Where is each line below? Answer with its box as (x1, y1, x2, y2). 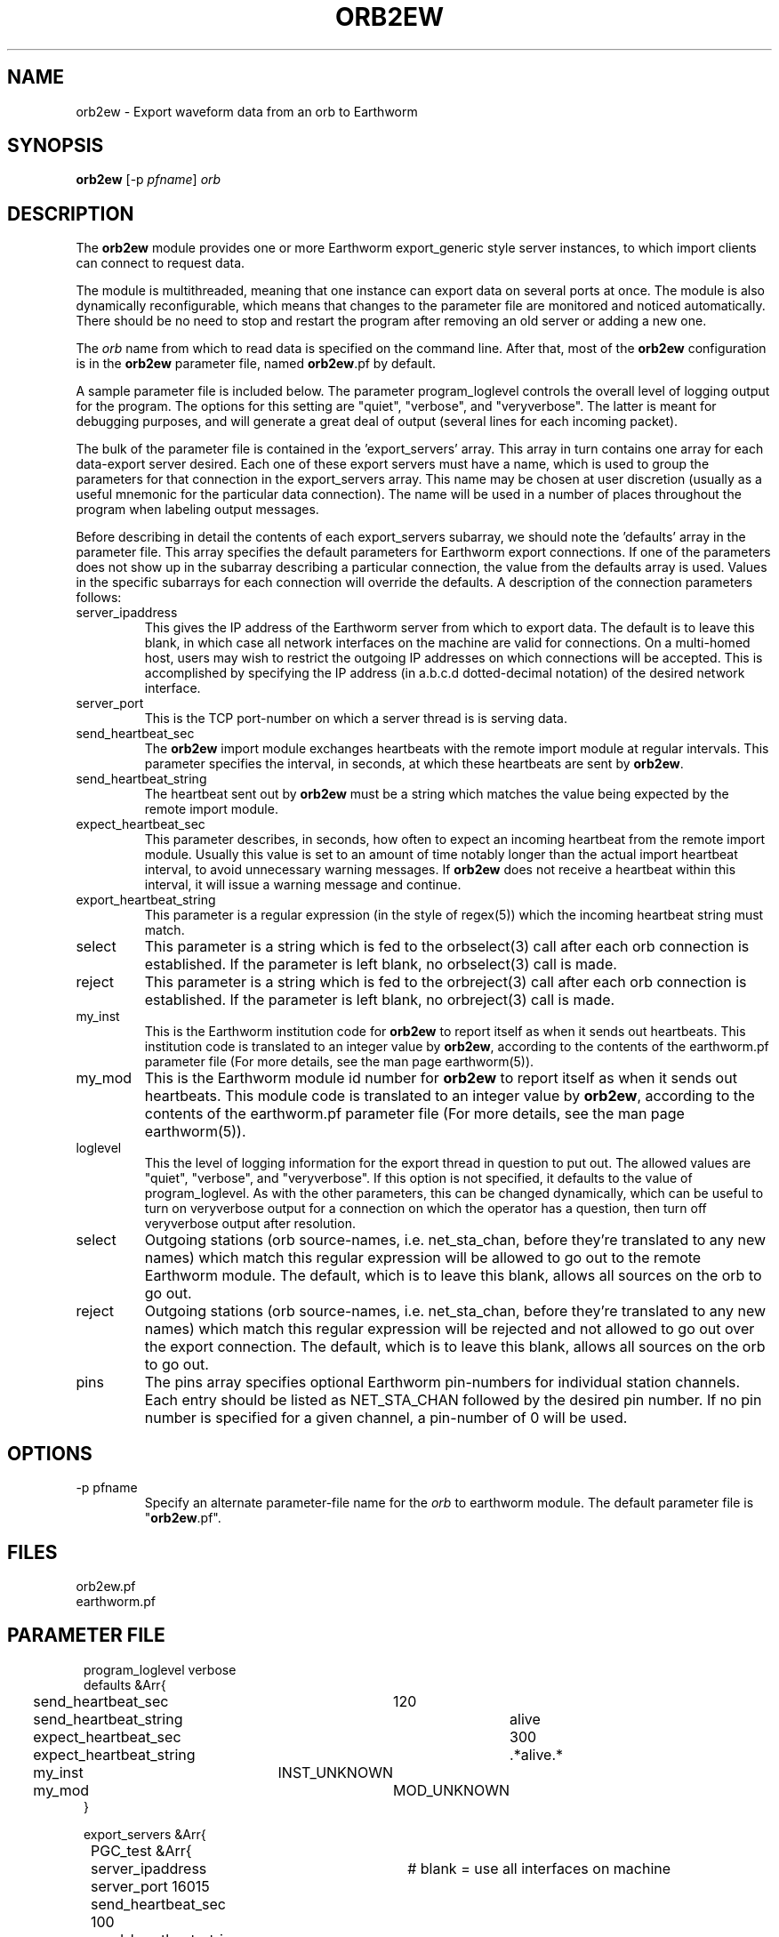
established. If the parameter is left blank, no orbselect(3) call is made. (144, 955, 617, 974)
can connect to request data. (76, 255, 245, 271)
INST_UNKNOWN (277, 1763, 393, 1781)
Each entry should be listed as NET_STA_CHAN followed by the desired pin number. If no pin (144, 1391, 762, 1410)
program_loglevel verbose (84, 1661, 237, 1677)
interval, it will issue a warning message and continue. (144, 877, 462, 893)
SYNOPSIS (7, 134, 104, 157)
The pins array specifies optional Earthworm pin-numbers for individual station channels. (144, 1373, 741, 1392)
